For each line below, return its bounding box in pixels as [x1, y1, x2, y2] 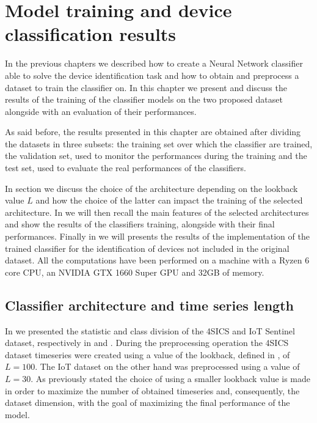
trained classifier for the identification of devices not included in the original [5, 241, 290, 254]
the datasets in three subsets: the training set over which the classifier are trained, [5, 137, 313, 150]
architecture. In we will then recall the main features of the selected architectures [5, 205, 309, 218]
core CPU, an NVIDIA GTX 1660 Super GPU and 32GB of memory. [5, 265, 264, 278]
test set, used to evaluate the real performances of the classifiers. [5, 161, 246, 174]
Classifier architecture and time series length [5, 295, 294, 314]
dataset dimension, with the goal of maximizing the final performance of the [5, 396, 290, 409]
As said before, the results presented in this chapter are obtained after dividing [5, 125, 301, 138]
